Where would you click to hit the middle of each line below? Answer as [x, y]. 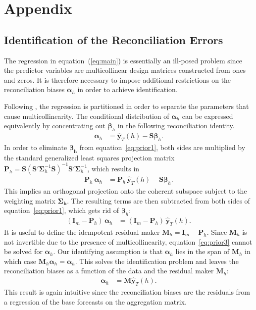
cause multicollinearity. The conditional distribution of [87, 116]
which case [20, 261]
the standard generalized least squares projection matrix [89, 157]
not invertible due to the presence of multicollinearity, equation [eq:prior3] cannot [128, 241]
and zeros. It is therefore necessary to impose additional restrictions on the [118, 79]
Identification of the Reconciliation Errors [114, 39]
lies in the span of [203, 251]
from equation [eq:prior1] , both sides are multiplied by [162, 147]
